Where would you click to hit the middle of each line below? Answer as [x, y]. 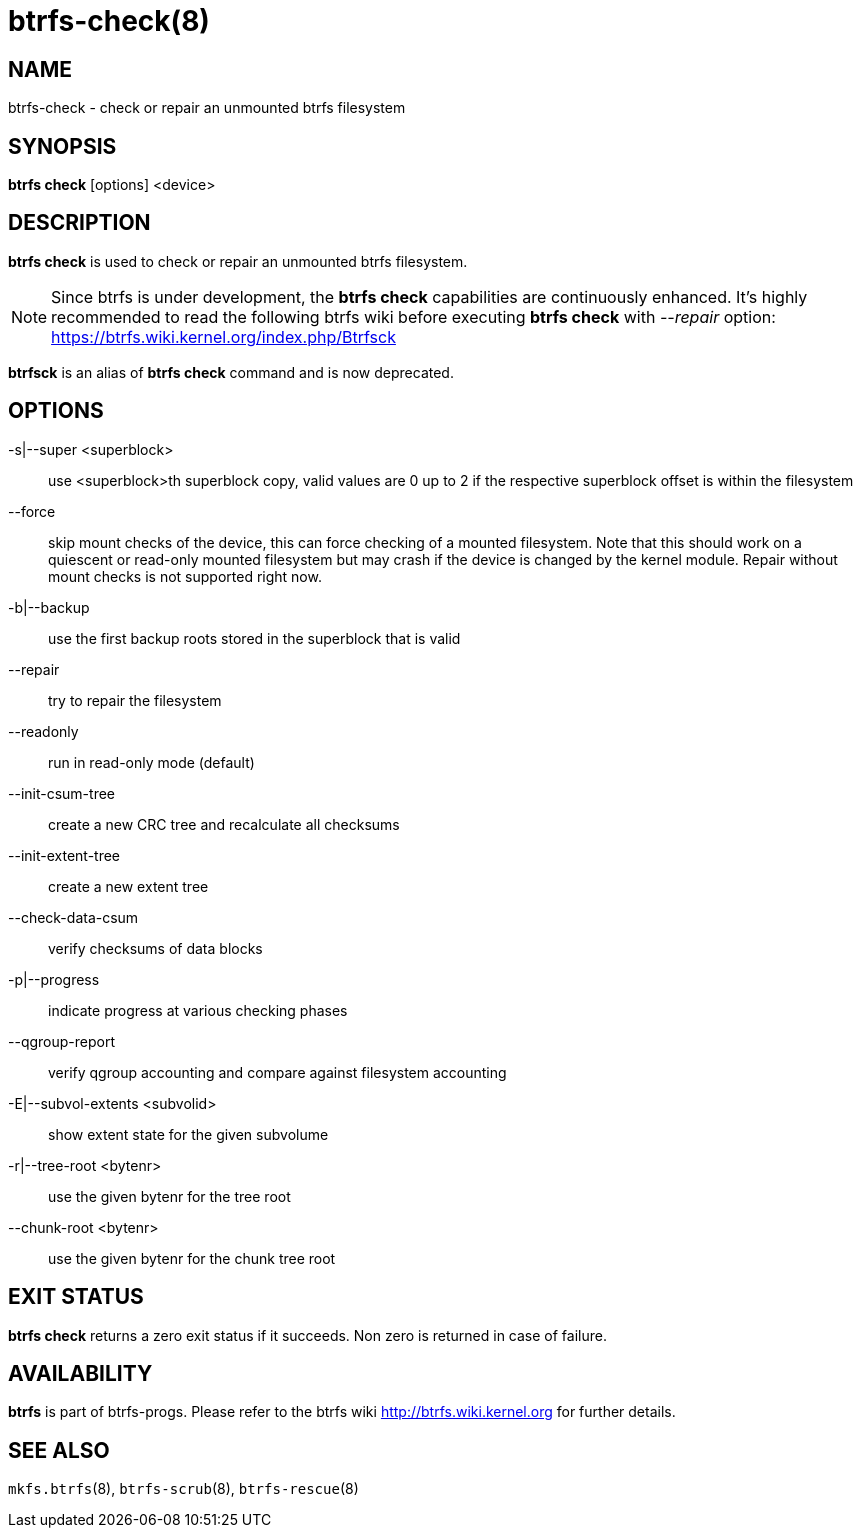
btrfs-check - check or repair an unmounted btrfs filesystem [207, 108]
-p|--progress [54, 979]
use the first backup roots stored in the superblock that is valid [254, 638]
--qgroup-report [61, 1041]
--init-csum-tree [61, 793]
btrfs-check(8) [109, 21]
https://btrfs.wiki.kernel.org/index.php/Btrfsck [223, 336]
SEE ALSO [59, 1450]
